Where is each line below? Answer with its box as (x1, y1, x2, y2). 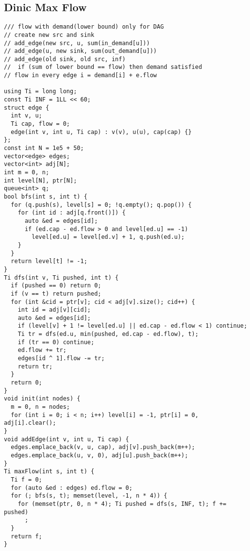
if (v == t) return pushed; (11, 290, 101, 297)
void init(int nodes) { (4, 395, 81, 402)
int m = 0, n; (4, 169, 50, 176)
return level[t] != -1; (11, 258, 87, 265)
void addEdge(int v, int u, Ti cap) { (4, 435, 129, 443)
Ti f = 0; (11, 476, 42, 483)
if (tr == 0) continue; (17, 338, 95, 346)
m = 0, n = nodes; (11, 403, 70, 411)
